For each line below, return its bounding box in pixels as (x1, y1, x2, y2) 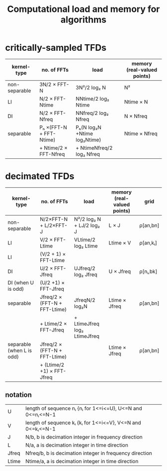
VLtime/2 (74, 236, 96, 243)
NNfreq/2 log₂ (76, 110, 109, 117)
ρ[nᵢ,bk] (139, 268, 158, 275)
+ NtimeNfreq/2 (76, 144, 113, 151)
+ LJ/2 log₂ (74, 222, 100, 229)
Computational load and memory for (7, 3, 160, 15)
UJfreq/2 (74, 265, 95, 272)
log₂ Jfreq (74, 271, 98, 278)
